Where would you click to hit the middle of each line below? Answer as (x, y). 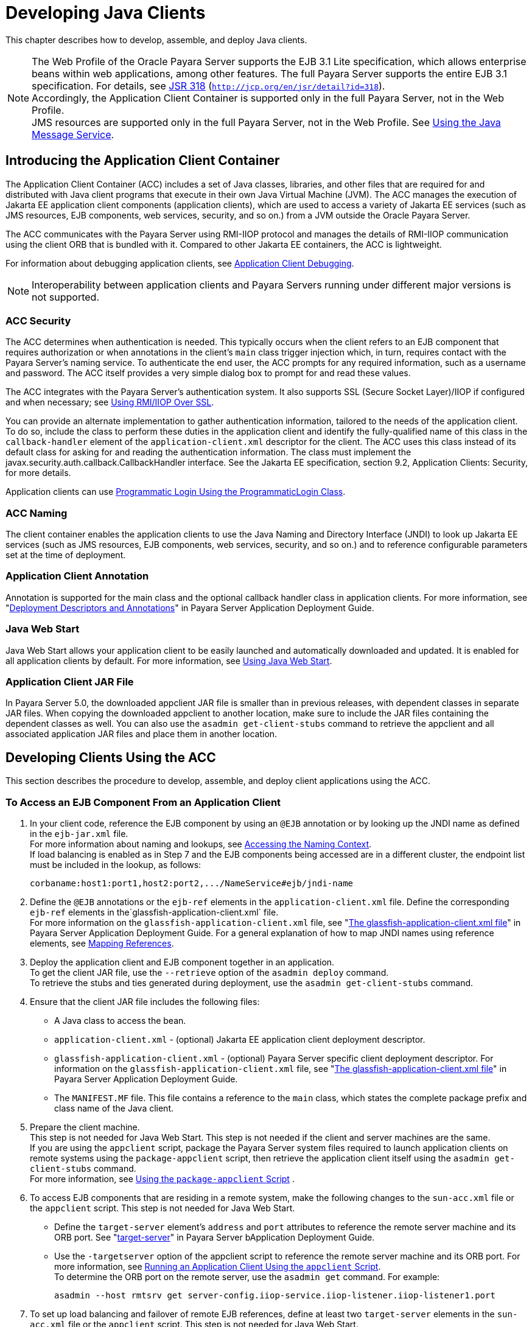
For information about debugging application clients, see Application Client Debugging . (180, 263)
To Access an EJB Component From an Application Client (143, 802)
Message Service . (73, 134)
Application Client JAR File (70, 681)
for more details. (38, 473)
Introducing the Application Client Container (143, 161)
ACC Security (38, 320)
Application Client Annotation (77, 576)
